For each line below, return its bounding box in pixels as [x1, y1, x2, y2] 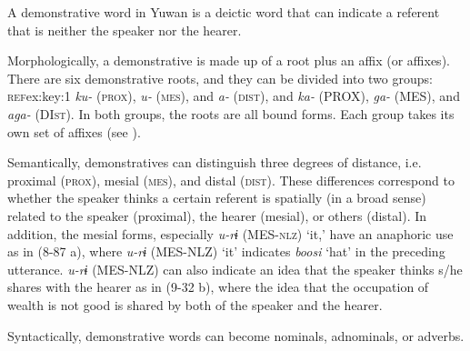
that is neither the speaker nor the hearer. [7, 20, 242, 39]
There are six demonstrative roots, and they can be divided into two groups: [7, 68, 433, 87]
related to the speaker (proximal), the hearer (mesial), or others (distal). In [7, 206, 427, 225]
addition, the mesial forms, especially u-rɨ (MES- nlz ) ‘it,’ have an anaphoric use [7, 224, 454, 243]
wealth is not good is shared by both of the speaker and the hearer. [7, 295, 383, 314]
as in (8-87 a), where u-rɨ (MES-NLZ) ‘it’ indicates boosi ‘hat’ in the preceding [7, 242, 445, 261]
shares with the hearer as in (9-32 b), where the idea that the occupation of [7, 277, 429, 296]
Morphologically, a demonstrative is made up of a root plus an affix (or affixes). [7, 51, 450, 70]
